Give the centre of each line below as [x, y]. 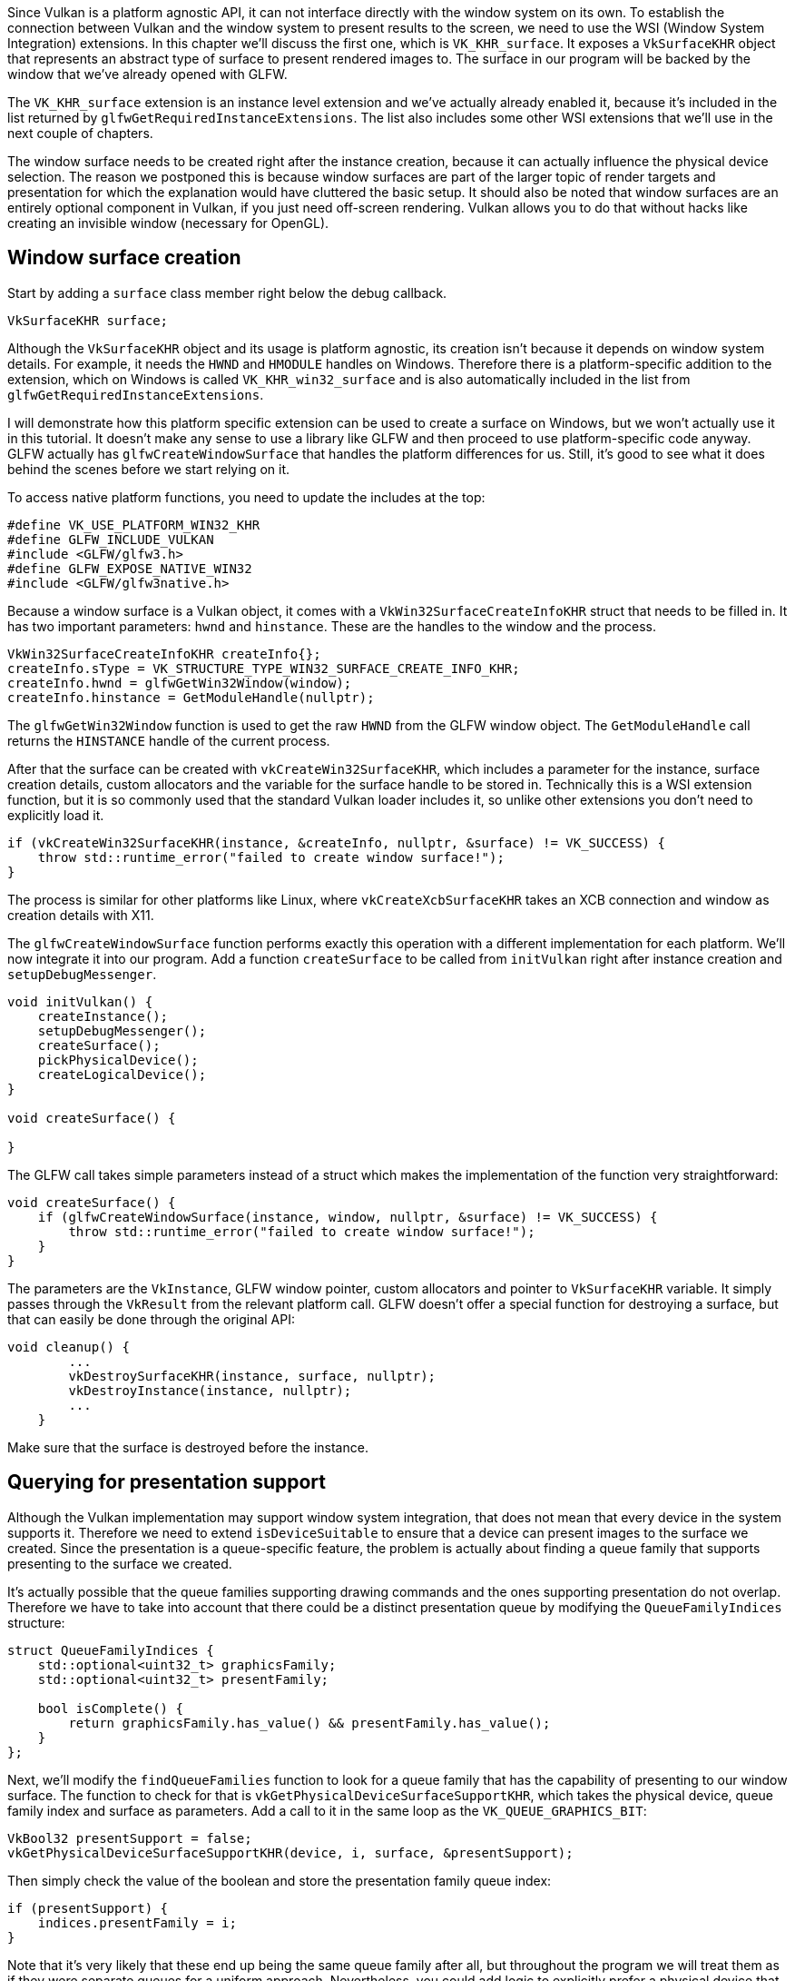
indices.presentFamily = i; [137, 1922]
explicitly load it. [56, 815]
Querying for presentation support [167, 1482]
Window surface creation [124, 258]
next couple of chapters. [80, 133]
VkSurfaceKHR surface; [88, 320]
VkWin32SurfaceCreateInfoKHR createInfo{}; [164, 654]
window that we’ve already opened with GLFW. [147, 74]
